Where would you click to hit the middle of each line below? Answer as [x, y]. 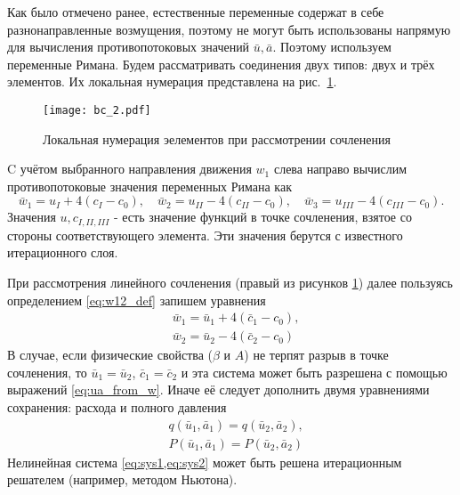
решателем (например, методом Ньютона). [122, 479]
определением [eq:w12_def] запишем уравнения [137, 300]
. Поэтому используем [332, 47]
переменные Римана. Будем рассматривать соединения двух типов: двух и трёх [221, 64]
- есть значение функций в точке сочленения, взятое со [262, 217]
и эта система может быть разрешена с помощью [314, 372]
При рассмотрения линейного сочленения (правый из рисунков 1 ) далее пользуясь [230, 283]
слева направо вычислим [340, 169]
